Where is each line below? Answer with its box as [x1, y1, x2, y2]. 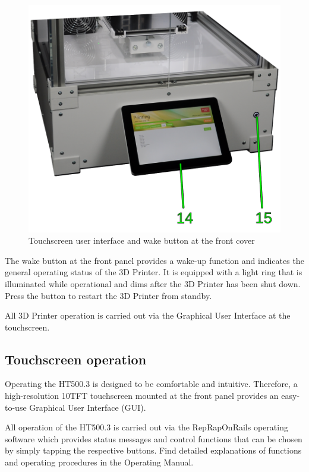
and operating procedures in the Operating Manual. [5, 456, 194, 468]
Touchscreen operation [5, 350, 147, 368]
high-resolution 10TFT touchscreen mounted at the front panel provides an [5, 389, 279, 402]
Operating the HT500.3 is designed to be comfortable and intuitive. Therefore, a [5, 377, 298, 390]
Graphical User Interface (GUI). [29, 401, 146, 413]
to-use [5, 401, 27, 413]
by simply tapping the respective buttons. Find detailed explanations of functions [5, 444, 302, 457]
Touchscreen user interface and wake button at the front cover [29, 234, 255, 247]
